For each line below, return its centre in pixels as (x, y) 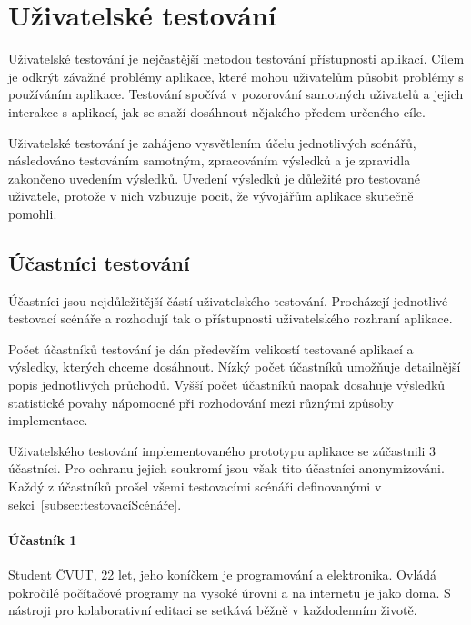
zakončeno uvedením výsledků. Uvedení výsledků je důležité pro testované (214, 178)
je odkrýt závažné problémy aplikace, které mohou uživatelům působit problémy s (236, 76)
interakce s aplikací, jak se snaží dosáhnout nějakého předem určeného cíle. (217, 111)
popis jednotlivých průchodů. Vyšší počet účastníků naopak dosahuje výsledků (227, 385)
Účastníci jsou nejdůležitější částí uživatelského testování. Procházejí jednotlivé (228, 300)
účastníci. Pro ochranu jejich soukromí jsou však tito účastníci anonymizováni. (226, 468)
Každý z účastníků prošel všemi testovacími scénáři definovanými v (195, 486)
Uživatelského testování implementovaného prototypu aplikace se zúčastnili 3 (222, 450)
